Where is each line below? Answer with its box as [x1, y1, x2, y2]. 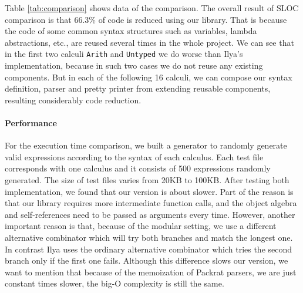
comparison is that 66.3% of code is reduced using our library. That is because [5, 13, 287, 25]
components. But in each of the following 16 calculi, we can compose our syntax [5, 70, 292, 83]
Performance [5, 117, 57, 129]
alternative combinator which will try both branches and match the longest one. [5, 231, 293, 243]
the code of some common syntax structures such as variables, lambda [5, 25, 257, 37]
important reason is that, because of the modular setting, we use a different [5, 220, 277, 232]
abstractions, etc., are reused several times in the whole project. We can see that [5, 36, 294, 48]
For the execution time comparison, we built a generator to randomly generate [5, 139, 287, 151]
